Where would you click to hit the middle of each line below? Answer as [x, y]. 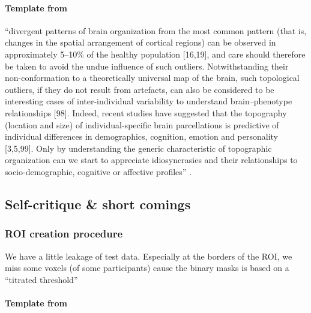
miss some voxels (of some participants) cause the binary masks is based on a [147, 268]
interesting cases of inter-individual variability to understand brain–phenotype [149, 101]
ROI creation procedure [64, 234]
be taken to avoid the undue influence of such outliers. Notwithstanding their [147, 66]
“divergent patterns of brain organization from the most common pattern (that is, [156, 30]
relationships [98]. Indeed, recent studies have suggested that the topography [146, 112]
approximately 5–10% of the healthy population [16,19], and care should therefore [155, 54]
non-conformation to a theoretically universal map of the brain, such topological [152, 78]
